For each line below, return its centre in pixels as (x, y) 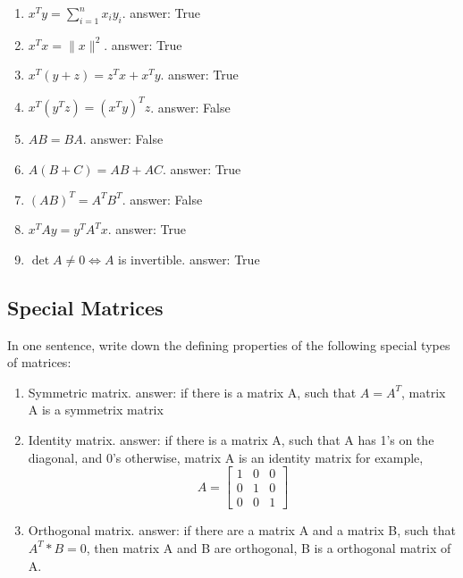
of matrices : (39, 362)
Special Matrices (85, 307)
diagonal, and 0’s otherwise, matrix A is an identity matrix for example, (226, 457)
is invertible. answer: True (189, 259)
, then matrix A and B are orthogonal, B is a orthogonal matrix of (269, 547)
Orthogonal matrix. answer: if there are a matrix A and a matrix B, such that (242, 530)
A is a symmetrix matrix (96, 410)
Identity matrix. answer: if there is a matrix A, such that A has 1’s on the (231, 440)
